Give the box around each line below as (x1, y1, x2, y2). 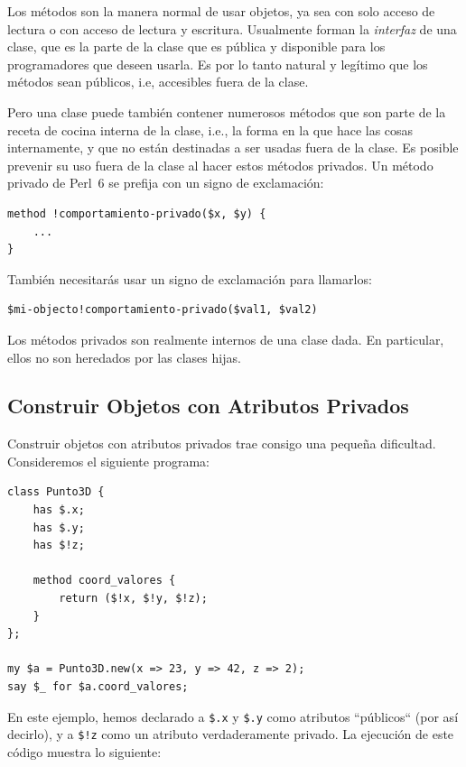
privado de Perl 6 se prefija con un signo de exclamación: (7, 173, 324, 192)
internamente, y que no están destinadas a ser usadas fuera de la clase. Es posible (7, 138, 459, 157)
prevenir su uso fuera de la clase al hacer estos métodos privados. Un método (7, 155, 433, 174)
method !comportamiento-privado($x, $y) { (7, 207, 266, 220)
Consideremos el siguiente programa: (7, 451, 210, 470)
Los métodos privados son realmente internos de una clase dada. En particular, (7, 329, 444, 348)
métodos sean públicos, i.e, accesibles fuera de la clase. (7, 72, 309, 91)
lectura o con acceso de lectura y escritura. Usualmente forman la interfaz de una (7, 19, 457, 38)
